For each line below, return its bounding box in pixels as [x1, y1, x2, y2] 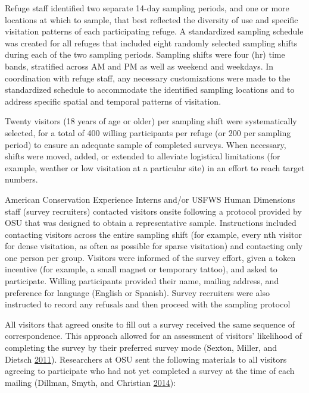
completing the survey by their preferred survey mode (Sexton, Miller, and [5, 341, 277, 354]
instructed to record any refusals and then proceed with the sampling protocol [5, 298, 291, 310]
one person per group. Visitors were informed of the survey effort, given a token [5, 251, 296, 263]
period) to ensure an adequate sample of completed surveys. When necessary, [5, 138, 286, 150]
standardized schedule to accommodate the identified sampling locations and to [5, 83, 295, 96]
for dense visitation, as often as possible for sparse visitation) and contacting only [5, 240, 303, 252]
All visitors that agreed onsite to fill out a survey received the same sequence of [5, 317, 295, 330]
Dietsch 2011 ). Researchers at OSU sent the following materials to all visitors [5, 353, 287, 365]
